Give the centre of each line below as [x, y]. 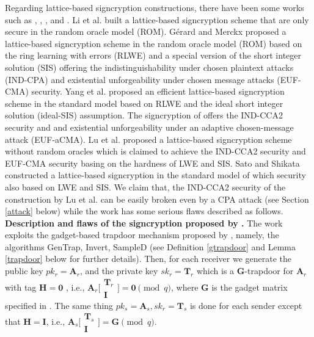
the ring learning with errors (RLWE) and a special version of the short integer [153, 55]
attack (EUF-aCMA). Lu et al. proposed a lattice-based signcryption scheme [148, 139]
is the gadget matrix [250, 287]
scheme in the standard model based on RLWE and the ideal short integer [144, 103]
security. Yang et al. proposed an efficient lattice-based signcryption [158, 91]
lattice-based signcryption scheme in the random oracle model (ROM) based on [154, 43]
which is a [215, 271]
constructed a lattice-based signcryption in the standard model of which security [155, 175]
